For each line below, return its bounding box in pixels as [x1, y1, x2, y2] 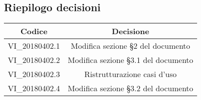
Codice [20, 25, 48, 37]
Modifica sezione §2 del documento [71, 40, 190, 52]
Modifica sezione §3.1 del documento [68, 54, 194, 66]
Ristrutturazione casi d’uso [84, 68, 177, 80]
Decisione [112, 25, 150, 37]
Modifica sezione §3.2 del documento [68, 82, 194, 94]
